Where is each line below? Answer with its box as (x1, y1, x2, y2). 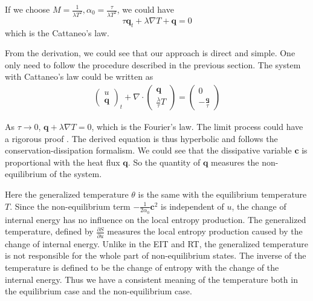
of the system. (50, 167, 102, 180)
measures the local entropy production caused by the (107, 225, 303, 238)
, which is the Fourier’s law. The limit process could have (91, 120, 303, 133)
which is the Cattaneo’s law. (5, 26, 109, 39)
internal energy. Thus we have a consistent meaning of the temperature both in (5, 273, 298, 285)
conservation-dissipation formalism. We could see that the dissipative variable (5, 144, 292, 157)
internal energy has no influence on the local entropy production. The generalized (5, 213, 306, 225)
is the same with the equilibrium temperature (138, 188, 307, 201)
